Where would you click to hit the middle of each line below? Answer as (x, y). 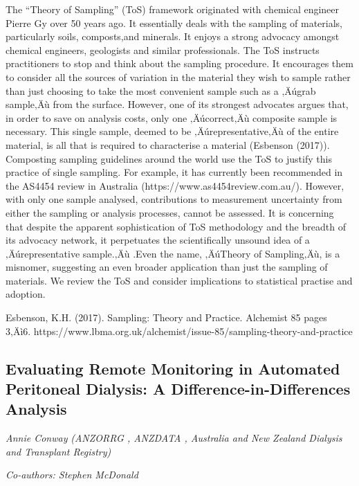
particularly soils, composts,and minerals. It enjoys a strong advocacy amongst (173, 36)
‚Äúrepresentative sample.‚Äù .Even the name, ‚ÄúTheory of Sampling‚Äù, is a (173, 253)
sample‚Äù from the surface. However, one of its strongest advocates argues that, (177, 104)
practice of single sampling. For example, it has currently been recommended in (174, 172)
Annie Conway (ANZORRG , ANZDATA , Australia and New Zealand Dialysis (174, 438)
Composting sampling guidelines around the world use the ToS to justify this (169, 158)
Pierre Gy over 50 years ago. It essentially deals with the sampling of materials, (174, 22)
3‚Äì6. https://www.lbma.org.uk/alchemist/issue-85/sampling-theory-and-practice (179, 331)
